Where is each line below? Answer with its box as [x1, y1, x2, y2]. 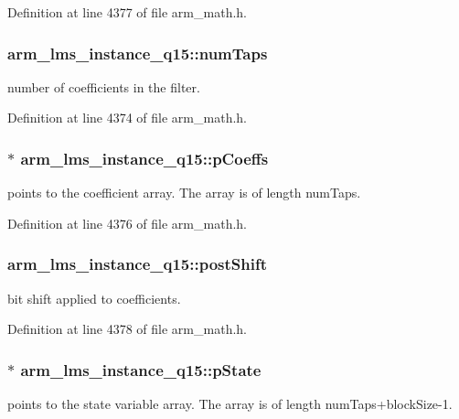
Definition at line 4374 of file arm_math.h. [7, 108, 247, 127]
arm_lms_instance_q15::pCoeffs [20, 146, 269, 169]
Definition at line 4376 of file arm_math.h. [7, 213, 247, 232]
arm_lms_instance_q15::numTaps [7, 41, 268, 64]
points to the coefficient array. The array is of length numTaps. [7, 183, 361, 202]
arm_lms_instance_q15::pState [20, 358, 262, 381]
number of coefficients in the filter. [7, 77, 200, 96]
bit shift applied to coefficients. [7, 288, 181, 307]
